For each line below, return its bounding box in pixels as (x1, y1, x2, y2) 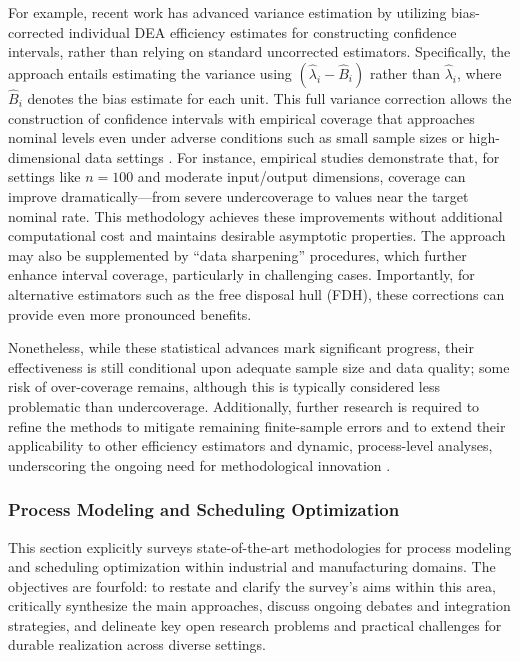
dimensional (8, 146, 81, 167)
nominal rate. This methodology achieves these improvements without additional (8, 205, 503, 226)
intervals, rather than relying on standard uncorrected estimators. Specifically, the (8, 41, 511, 62)
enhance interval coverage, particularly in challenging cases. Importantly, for (8, 264, 475, 285)
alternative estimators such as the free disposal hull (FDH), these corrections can (8, 283, 505, 304)
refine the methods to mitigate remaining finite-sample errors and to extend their (8, 415, 506, 436)
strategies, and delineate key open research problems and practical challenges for (8, 614, 502, 635)
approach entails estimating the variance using (8, 62, 292, 83)
